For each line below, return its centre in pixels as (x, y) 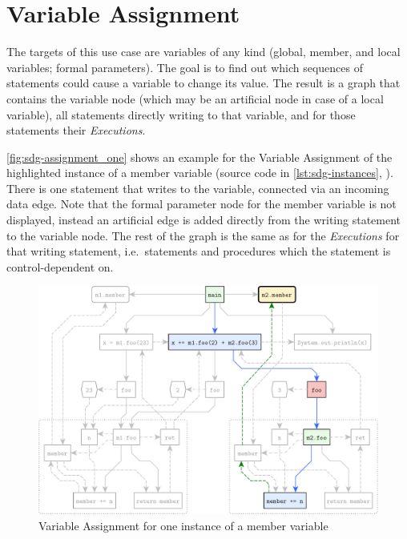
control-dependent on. (60, 266)
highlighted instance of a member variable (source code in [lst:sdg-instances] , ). (200, 173)
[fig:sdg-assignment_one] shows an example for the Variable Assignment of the (199, 157)
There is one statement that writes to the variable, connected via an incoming (198, 188)
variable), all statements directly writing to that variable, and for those (181, 114)
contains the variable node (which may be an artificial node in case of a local (195, 98)
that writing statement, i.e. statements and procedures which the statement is (199, 251)
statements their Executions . (76, 130)
